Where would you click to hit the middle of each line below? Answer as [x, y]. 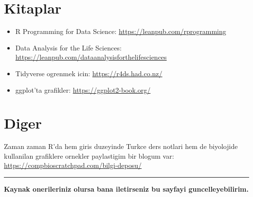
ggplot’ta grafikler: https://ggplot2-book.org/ [83, 90]
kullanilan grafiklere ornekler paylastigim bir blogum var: [89, 156]
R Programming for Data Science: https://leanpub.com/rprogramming [121, 31]
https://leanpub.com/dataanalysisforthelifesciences [91, 57]
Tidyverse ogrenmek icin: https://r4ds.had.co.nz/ [89, 73]
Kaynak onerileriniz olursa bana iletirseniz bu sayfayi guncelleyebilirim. [126, 189]
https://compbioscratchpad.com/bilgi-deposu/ [73, 165]
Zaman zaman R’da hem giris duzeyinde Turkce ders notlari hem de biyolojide [121, 146]
